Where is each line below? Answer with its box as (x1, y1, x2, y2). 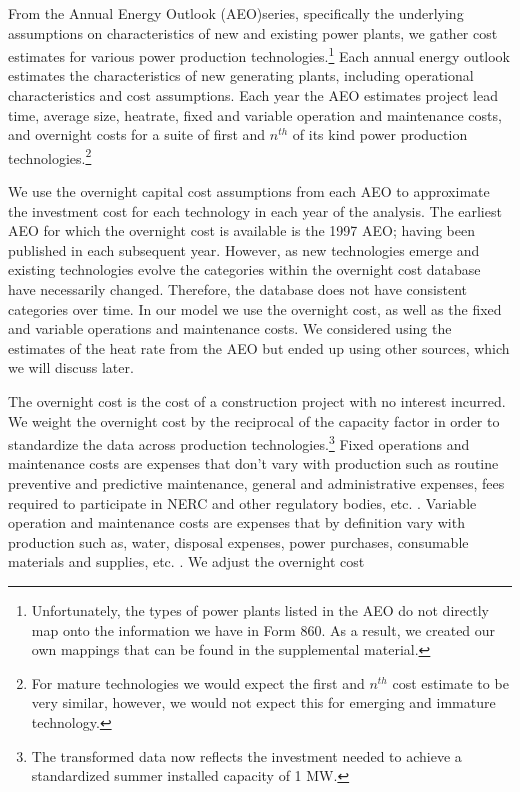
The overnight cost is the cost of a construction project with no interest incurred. (8, 391, 506, 411)
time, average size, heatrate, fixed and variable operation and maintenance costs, (8, 104, 502, 125)
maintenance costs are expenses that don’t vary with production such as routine (8, 453, 499, 474)
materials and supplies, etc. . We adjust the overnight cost (8, 551, 365, 572)
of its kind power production (292, 124, 468, 145)
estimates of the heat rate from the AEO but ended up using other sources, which (8, 337, 510, 358)
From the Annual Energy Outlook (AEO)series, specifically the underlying (8, 3, 464, 23)
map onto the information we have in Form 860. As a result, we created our (31, 619, 496, 640)
